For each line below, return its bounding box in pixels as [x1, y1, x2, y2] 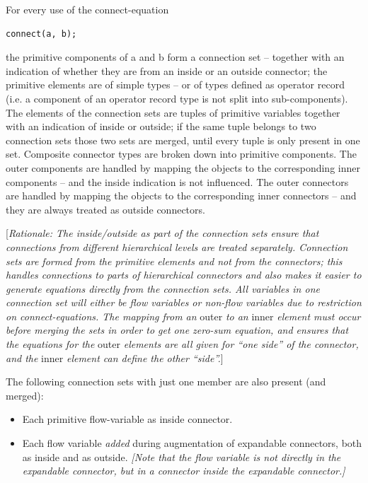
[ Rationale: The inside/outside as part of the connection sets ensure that [6, 226, 319, 240]
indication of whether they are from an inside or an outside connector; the [6, 63, 328, 78]
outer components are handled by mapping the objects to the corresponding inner [6, 160, 360, 175]
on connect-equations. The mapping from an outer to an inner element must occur [6, 308, 361, 323]
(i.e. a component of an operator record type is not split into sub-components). [6, 91, 348, 105]
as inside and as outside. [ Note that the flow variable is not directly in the [22, 449, 341, 464]
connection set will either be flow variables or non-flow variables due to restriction [6, 295, 362, 310]
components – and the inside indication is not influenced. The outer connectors [6, 174, 349, 189]
